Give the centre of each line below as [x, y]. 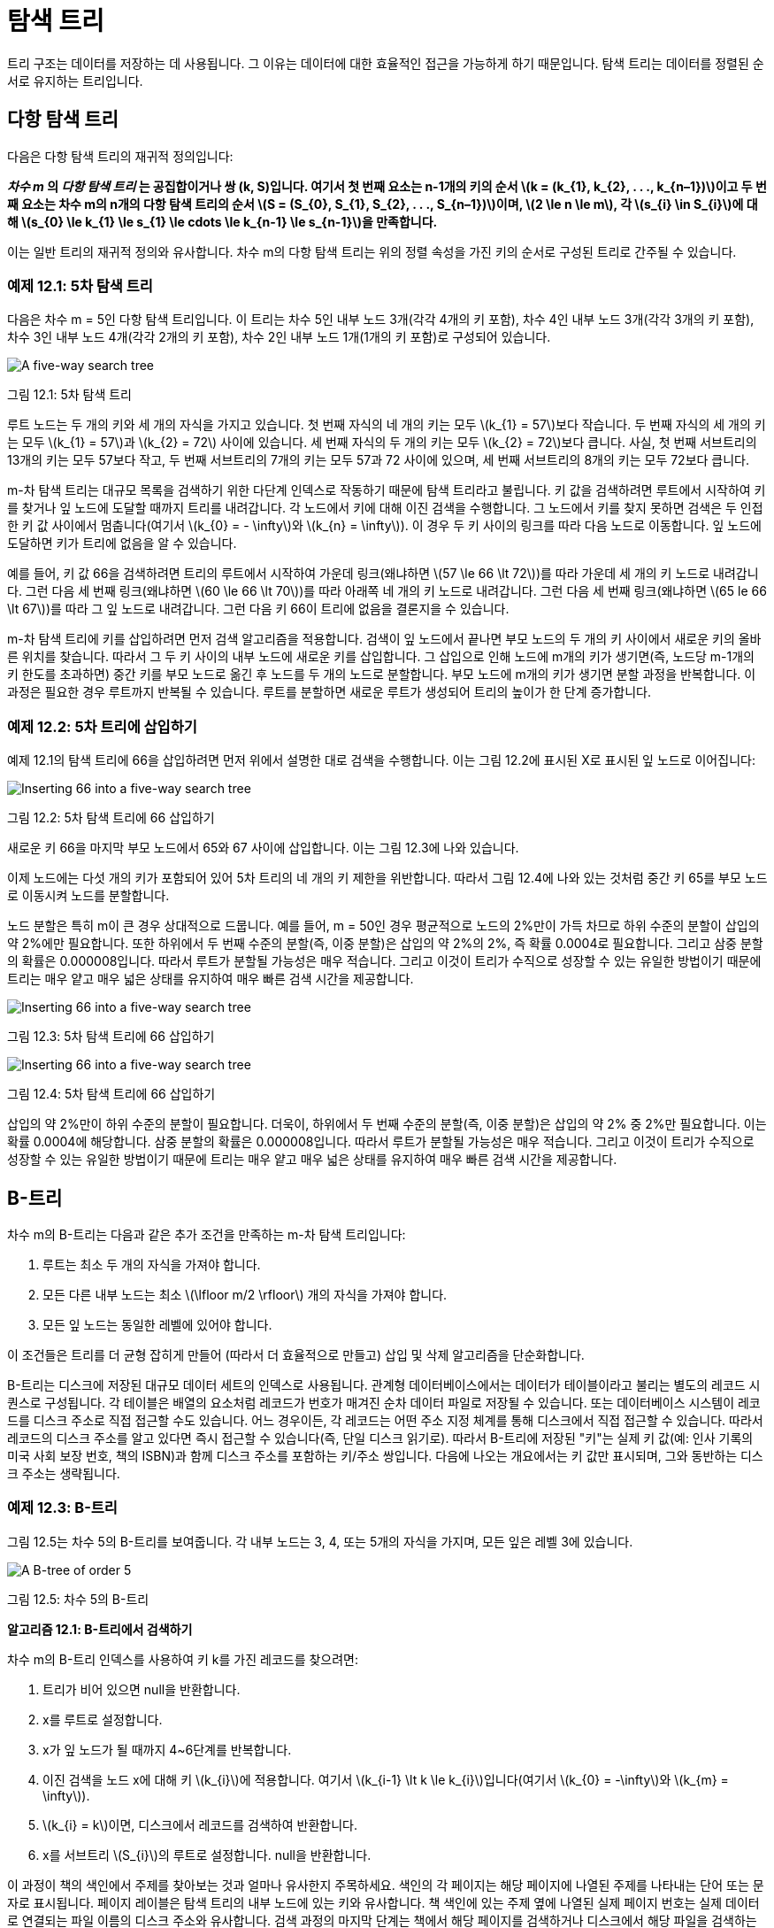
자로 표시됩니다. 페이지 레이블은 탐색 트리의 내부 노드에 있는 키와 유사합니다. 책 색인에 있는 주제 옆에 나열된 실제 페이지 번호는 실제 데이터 [383, 1902]
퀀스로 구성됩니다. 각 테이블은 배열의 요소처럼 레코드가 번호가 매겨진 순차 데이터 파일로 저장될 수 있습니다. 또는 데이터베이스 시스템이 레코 [384, 1402]
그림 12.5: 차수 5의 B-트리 [78, 1599]
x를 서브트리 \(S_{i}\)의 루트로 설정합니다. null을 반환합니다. [207, 1855]
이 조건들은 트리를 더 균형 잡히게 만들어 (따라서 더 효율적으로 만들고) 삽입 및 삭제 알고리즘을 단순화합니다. [296, 1354]
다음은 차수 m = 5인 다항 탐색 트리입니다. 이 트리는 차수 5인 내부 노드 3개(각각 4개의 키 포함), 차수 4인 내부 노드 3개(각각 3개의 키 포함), [381, 320]
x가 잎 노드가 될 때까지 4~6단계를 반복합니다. [167, 1749]
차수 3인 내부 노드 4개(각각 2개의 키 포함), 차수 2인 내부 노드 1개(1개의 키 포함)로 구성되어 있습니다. [279, 337]
